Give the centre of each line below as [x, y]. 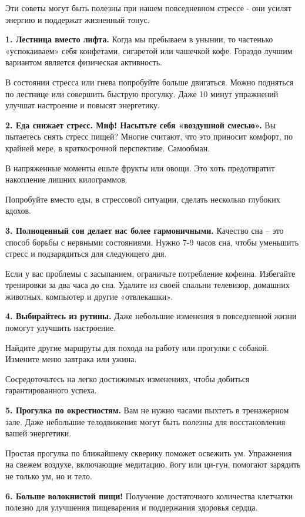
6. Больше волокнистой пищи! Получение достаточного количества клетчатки [149, 496]
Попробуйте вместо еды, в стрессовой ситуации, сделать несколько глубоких [143, 199]
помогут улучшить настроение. [61, 328]
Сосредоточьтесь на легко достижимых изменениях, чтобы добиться [128, 378]
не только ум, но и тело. [49, 476]
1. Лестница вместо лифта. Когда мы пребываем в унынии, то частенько [139, 39]
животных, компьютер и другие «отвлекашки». [89, 296]
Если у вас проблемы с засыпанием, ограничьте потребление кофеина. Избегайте [150, 273]
